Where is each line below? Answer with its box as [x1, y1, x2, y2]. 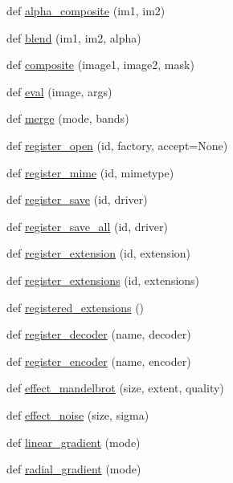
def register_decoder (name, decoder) [6, 326, 191, 343]
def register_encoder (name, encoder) [6, 352, 191, 369]
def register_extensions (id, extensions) [6, 271, 200, 288]
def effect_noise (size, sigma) [6, 406, 149, 423]
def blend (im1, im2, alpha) [6, 29, 141, 46]
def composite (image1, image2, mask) [6, 56, 194, 73]
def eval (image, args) [6, 83, 112, 99]
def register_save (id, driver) [6, 191, 148, 208]
